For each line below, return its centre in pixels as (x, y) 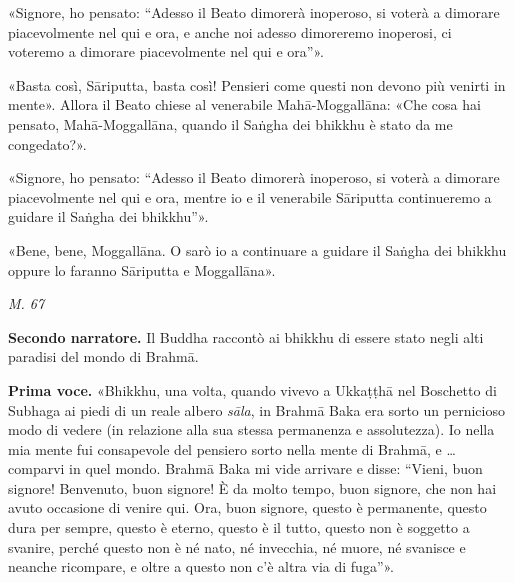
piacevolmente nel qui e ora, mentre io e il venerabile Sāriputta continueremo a (250, 196)
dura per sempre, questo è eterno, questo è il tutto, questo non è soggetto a (239, 527)
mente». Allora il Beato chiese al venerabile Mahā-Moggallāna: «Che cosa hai (244, 104)
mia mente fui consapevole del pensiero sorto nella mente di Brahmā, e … (232, 448)
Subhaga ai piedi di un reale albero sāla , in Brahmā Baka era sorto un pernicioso (256, 409)
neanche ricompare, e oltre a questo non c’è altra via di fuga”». (201, 566)
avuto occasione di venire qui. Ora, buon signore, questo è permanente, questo (247, 507)
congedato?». (47, 143)
